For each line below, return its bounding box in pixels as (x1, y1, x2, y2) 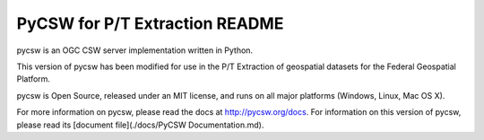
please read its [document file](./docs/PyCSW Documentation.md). (16, 119, 264, 130)
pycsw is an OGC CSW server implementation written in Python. (16, 45, 254, 56)
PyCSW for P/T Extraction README (16, 13, 284, 33)
